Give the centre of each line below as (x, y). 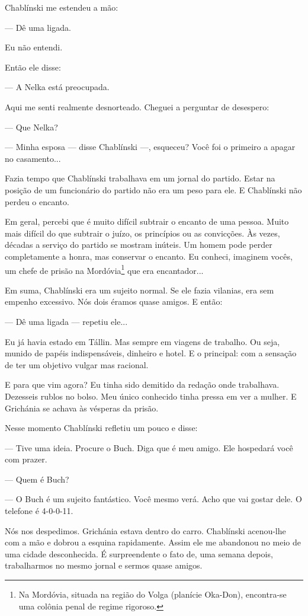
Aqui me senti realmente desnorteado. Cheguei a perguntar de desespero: (137, 106)
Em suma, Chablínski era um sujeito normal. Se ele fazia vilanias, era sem (139, 290)
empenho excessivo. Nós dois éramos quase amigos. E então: (114, 301)
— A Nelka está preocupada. (57, 87)
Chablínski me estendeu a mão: (62, 7)
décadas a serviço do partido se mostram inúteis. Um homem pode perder (139, 245)
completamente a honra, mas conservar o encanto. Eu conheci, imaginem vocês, (149, 256)
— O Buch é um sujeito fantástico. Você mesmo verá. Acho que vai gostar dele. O (153, 499)
